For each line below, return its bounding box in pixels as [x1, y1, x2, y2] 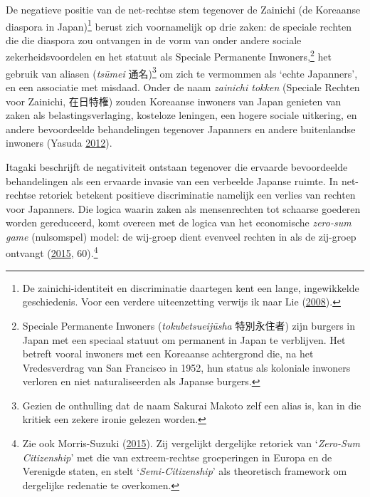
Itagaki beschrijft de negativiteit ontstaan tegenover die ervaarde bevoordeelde [6, 159, 348, 174]
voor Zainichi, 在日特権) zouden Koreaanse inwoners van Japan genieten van [6, 93, 342, 108]
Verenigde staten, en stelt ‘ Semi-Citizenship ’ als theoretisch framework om [22, 464, 347, 478]
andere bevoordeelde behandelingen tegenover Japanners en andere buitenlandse [6, 121, 356, 136]
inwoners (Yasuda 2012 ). [6, 135, 112, 150]
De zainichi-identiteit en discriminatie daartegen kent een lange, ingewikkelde [22, 280, 359, 295]
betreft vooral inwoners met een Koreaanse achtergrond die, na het [22, 346, 314, 361]
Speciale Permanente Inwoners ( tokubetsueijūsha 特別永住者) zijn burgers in [22, 318, 355, 333]
